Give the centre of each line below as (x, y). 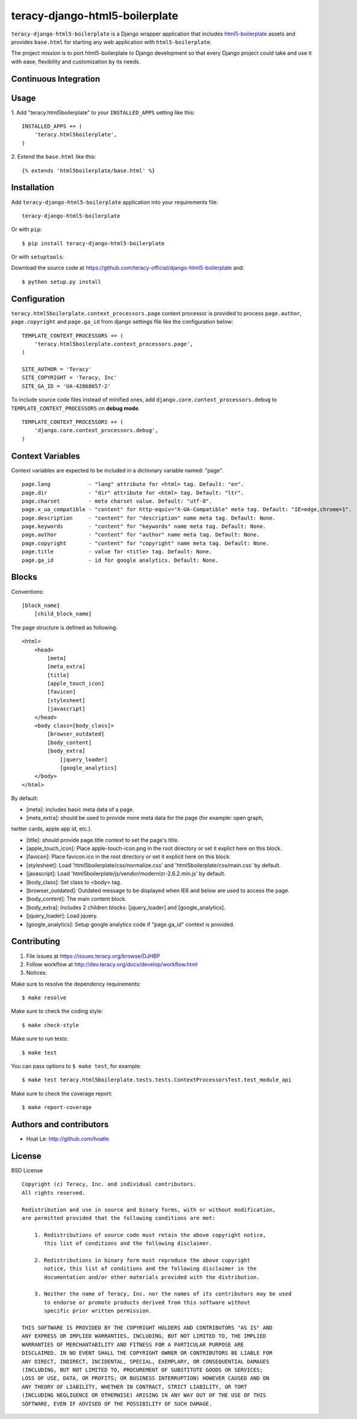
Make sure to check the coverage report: (62, 1093)
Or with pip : (26, 230)
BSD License (27, 1171)
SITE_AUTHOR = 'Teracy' (57, 370)
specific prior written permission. (98, 1311)
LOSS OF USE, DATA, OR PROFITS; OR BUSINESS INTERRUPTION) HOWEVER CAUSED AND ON (146, 1378)
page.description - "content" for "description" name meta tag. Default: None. (149, 518)
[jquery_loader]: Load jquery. (62, 916)
